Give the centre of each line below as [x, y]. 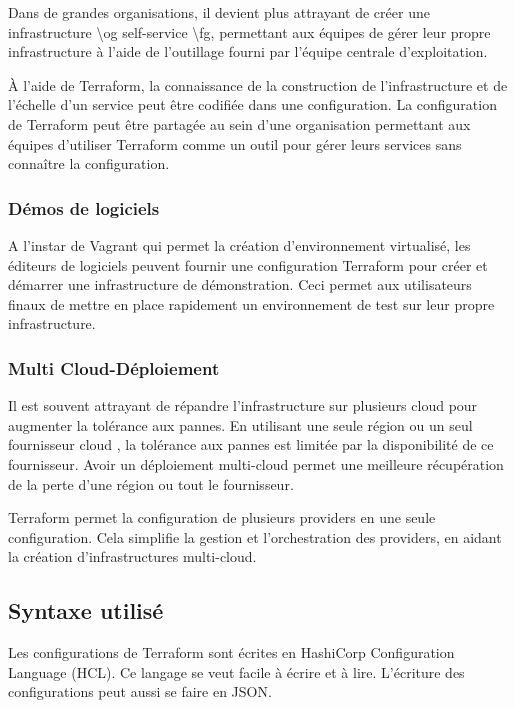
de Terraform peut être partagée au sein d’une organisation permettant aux [239, 123]
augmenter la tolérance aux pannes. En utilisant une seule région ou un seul [240, 424]
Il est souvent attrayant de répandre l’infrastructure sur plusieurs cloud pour [243, 405]
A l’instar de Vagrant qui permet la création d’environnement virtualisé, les [239, 244]
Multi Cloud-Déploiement [114, 367]
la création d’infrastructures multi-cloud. [132, 556]
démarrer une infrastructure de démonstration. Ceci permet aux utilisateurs [240, 284]
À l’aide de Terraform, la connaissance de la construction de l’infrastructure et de [258, 84]
